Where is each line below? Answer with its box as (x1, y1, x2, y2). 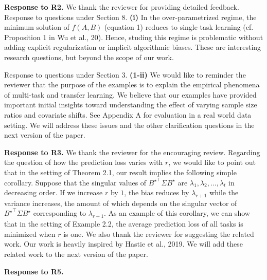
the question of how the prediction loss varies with (4, 157, 163, 167)
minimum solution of (4, 22, 69, 32)
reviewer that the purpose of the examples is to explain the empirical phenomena (4, 79, 260, 90)
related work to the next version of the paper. (4, 249, 148, 259)
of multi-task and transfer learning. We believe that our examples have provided (4, 89, 257, 100)
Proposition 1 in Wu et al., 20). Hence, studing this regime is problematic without (4, 31, 263, 42)
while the (209, 187, 239, 198)
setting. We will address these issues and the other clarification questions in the (4, 119, 255, 130)
